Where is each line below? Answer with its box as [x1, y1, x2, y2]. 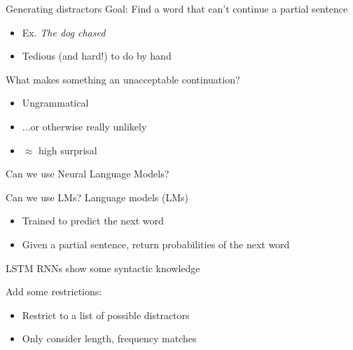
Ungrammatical [22, 95, 89, 110]
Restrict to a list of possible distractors [22, 307, 190, 322]
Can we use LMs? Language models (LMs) [6, 189, 189, 204]
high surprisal [39, 142, 97, 157]
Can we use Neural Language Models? [6, 166, 169, 181]
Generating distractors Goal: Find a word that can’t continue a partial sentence [6, 1, 348, 15]
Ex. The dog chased [22, 25, 106, 39]
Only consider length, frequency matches [22, 331, 197, 346]
